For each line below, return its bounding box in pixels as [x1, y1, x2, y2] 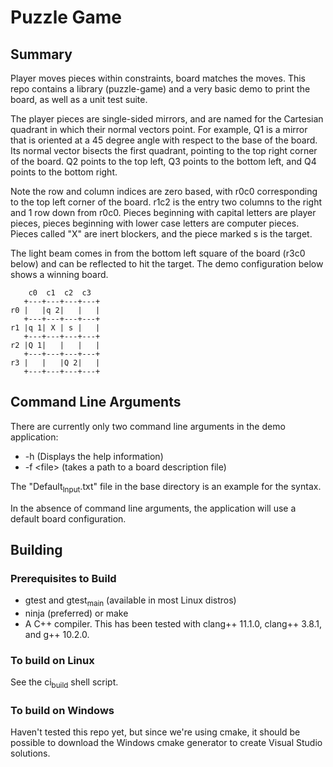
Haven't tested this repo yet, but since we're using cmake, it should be [10, 726, 301, 738]
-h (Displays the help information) [24, 450, 164, 462]
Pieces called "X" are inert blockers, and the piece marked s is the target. [10, 228, 313, 240]
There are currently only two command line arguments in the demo [10, 420, 286, 432]
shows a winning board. [10, 269, 109, 280]
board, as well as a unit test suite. [10, 94, 148, 105]
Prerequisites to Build [10, 571, 117, 585]
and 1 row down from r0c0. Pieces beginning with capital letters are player [10, 207, 317, 218]
